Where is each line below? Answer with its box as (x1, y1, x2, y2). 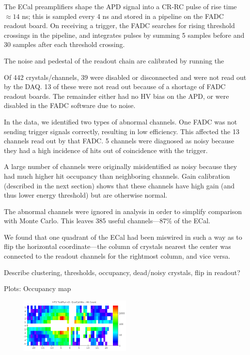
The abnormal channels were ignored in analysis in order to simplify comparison (4, 206, 242, 216)
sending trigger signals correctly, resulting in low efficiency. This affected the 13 (4, 126, 239, 136)
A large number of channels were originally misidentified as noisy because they (4, 161, 237, 171)
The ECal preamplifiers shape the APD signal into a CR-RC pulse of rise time (4, 1, 237, 11)
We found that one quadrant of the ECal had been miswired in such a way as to (4, 232, 242, 242)
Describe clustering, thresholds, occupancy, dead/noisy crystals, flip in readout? (4, 267, 240, 277)
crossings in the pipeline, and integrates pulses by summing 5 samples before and (4, 30, 245, 40)
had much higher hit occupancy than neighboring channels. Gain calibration (4, 170, 230, 181)
